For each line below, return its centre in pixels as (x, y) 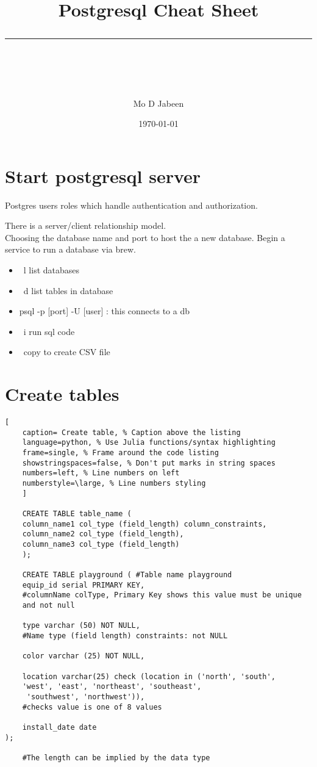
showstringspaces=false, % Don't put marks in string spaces (149, 463)
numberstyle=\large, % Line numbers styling (114, 484)
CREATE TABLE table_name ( (77, 514)
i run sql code (49, 331)
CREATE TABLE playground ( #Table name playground (127, 575)
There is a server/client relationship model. (86, 225)
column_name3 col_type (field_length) (101, 545)
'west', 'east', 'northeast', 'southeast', (112, 687)
